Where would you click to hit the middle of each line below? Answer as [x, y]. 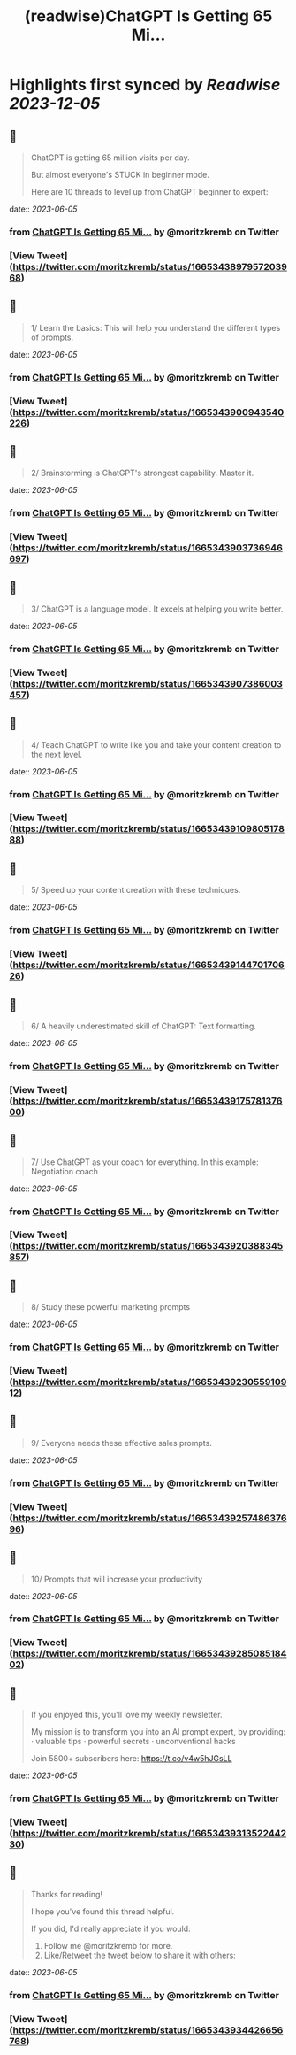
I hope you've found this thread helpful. [102, 1911]
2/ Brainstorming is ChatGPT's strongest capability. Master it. [142, 473]
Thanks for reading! [67, 1894]
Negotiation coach [65, 1171]
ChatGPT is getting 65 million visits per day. [110, 158]
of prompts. [52, 337]
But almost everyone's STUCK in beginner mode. [120, 175]
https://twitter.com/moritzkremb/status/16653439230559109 [150, 1382]
